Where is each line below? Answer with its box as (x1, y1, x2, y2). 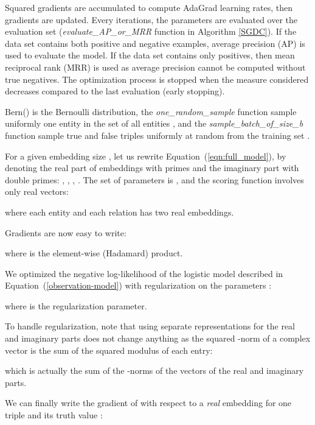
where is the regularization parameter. (5, 299, 147, 312)
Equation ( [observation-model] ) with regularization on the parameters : (5, 279, 272, 292)
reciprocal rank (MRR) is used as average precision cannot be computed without (5, 60, 306, 73)
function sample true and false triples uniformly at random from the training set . (5, 128, 310, 141)
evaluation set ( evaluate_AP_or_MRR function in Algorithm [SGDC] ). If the (5, 25, 297, 38)
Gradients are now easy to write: (5, 226, 126, 239)
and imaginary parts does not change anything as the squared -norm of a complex (5, 332, 311, 345)
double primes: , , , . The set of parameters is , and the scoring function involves (5, 173, 304, 186)
